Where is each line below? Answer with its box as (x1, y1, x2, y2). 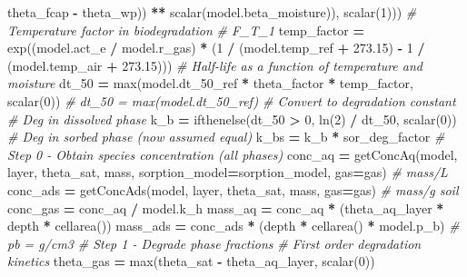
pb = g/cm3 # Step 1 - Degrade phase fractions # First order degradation (7, 233, 422, 252)
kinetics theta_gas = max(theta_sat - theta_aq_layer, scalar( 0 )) (7, 252, 375, 271)
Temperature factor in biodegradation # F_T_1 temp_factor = (7, 20, 364, 39)
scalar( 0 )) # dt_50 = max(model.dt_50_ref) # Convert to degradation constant (7, 91, 456, 110)
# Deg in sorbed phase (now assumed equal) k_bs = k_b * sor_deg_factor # (7, 127, 445, 146)
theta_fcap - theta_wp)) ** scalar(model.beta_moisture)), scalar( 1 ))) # (7, 3, 417, 21)
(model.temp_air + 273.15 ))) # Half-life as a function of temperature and (7, 55, 422, 74)
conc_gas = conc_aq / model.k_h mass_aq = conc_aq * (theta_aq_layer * (7, 198, 444, 217)
